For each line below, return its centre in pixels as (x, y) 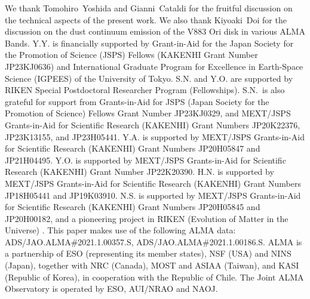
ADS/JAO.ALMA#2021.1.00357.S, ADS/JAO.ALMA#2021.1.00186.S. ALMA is (154, 241)
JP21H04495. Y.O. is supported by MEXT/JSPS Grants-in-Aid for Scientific (145, 160)
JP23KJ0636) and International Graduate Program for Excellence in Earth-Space (154, 66)
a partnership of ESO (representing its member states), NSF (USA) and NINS (148, 253)
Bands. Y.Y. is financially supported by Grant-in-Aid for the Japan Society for (149, 43)
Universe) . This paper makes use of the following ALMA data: (120, 230)
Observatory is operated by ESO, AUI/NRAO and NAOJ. (111, 289)
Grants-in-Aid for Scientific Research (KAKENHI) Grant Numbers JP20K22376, (153, 124)
